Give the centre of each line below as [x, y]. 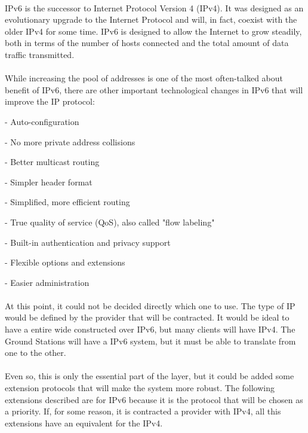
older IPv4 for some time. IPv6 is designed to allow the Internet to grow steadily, [153, 31]
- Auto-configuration [42, 121]
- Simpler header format [49, 182]
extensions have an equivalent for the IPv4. [84, 423]
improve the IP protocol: [50, 101]
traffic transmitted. [40, 54]
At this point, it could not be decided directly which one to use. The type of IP [150, 305]
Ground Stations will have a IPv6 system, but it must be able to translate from [150, 341]
